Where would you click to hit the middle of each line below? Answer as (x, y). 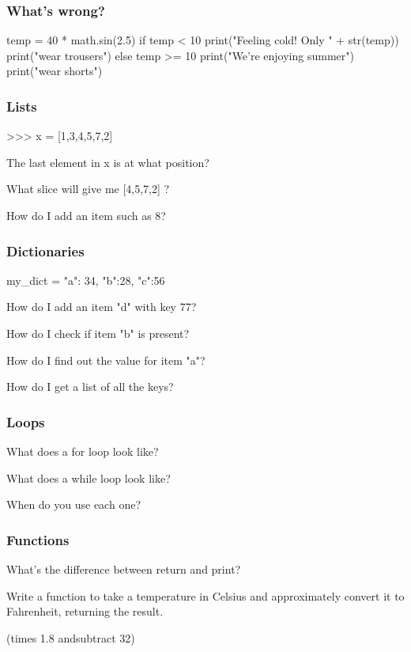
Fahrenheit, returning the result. (85, 611)
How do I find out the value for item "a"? (106, 360)
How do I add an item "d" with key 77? (102, 307)
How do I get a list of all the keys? (90, 387)
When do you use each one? (74, 504)
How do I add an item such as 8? (86, 215)
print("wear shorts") (55, 71)
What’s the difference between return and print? (124, 569)
